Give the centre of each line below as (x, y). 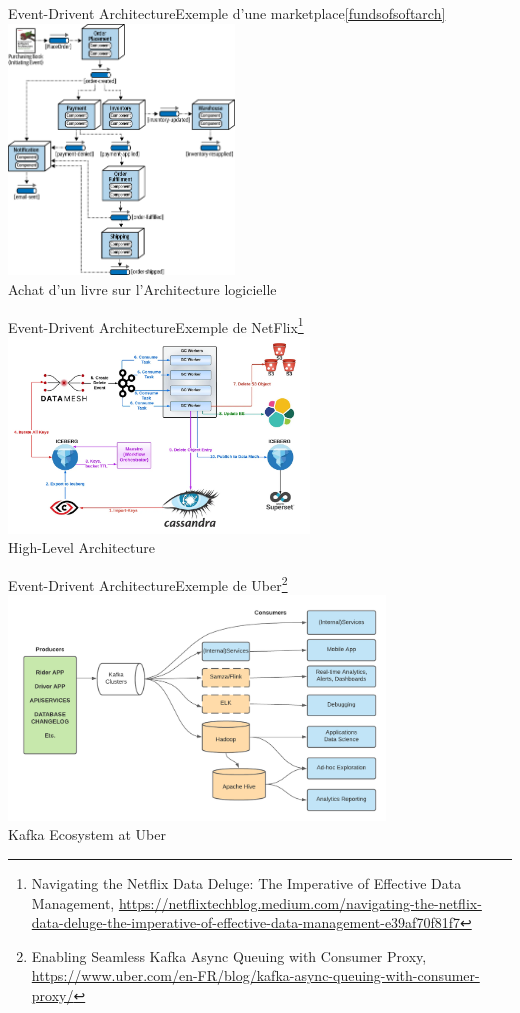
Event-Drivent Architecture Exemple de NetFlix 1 (156, 325)
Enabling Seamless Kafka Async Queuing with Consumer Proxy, (229, 955)
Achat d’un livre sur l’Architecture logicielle (142, 289)
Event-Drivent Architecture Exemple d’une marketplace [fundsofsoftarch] (227, 13)
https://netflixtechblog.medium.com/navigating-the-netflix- (300, 902)
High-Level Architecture (81, 547)
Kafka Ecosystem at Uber (87, 834)
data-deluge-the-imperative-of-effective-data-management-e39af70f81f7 (245, 922)
